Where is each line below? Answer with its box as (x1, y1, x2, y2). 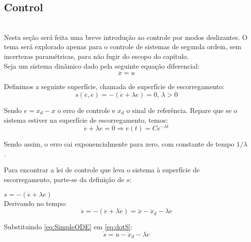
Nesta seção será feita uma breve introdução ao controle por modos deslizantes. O (4, 32, 248, 42)
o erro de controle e (57, 105, 115, 115)
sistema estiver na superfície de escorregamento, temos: (4, 114, 168, 125)
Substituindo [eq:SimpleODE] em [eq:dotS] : (4, 222, 133, 232)
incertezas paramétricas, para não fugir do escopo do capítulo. (4, 51, 189, 61)
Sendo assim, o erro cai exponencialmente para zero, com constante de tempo (4, 139, 234, 149)
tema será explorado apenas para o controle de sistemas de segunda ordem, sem (4, 41, 241, 52)
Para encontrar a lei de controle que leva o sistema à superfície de (4, 165, 200, 175)
